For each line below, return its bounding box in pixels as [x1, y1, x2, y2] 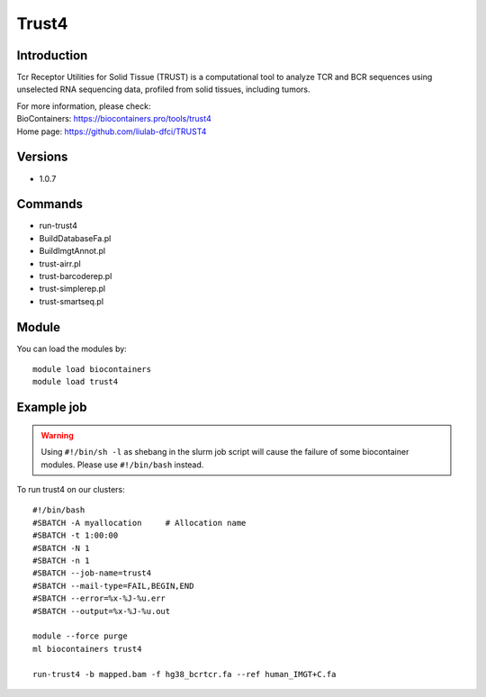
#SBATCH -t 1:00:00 [32, 530, 119, 540]
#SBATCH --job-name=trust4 [32, 568, 152, 578]
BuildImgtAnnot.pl [39, 246, 106, 257]
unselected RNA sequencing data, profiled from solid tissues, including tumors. [16, 84, 310, 95]
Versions [16, 149, 68, 165]
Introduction [16, 48, 88, 63]
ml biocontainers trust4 [32, 644, 142, 654]
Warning [40, 430, 74, 440]
